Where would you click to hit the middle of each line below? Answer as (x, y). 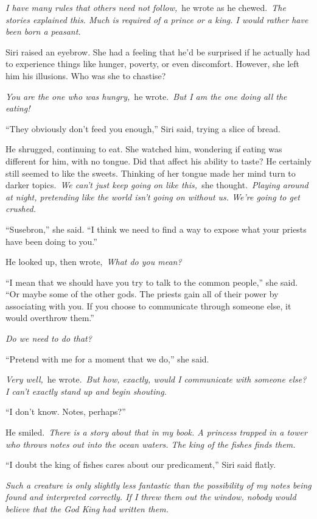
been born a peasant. (43, 31)
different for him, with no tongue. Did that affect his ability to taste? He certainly (158, 161)
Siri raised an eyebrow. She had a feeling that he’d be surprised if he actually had (158, 51)
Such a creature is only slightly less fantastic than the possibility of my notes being (158, 485)
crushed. (21, 209)
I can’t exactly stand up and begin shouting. (86, 391)
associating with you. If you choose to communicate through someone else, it (148, 305)
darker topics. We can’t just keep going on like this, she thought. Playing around (157, 185)
